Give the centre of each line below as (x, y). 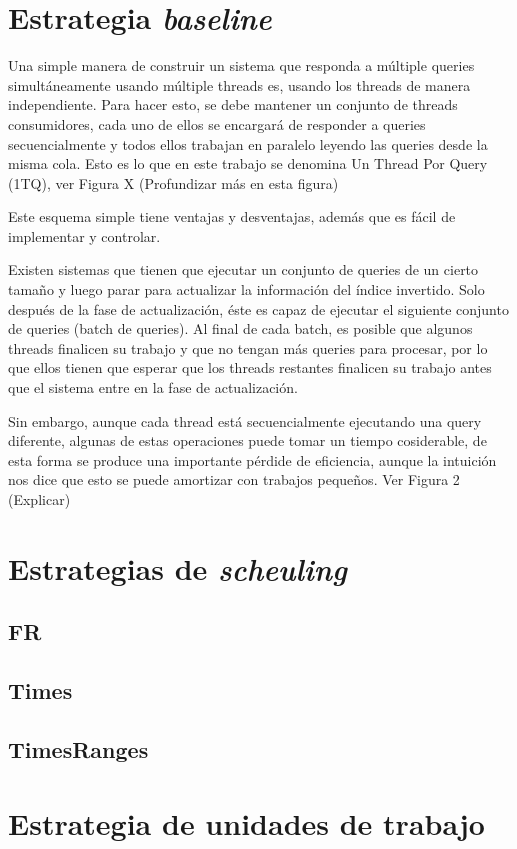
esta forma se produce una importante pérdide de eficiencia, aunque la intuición (252, 459)
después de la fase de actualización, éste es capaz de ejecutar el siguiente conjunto (258, 308)
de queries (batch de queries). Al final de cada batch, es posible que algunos (240, 328)
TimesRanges (78, 748)
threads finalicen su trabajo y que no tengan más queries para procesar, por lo (248, 347)
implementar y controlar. (84, 235)
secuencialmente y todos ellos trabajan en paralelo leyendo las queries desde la (248, 143)
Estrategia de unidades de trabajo (246, 822)
